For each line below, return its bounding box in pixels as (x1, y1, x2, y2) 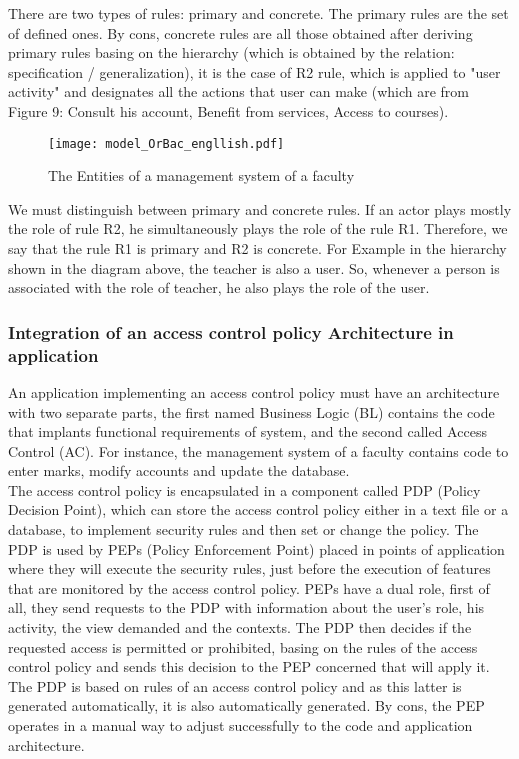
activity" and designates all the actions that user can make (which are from (8, 81, 470, 102)
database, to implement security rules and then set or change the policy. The (8, 519, 479, 540)
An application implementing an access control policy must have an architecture (8, 381, 500, 402)
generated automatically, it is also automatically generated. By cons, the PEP (8, 695, 485, 716)
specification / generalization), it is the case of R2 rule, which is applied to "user (8, 61, 501, 82)
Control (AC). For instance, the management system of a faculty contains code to (8, 440, 509, 461)
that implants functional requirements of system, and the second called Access (8, 421, 487, 442)
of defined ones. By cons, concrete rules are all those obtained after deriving (8, 22, 473, 43)
